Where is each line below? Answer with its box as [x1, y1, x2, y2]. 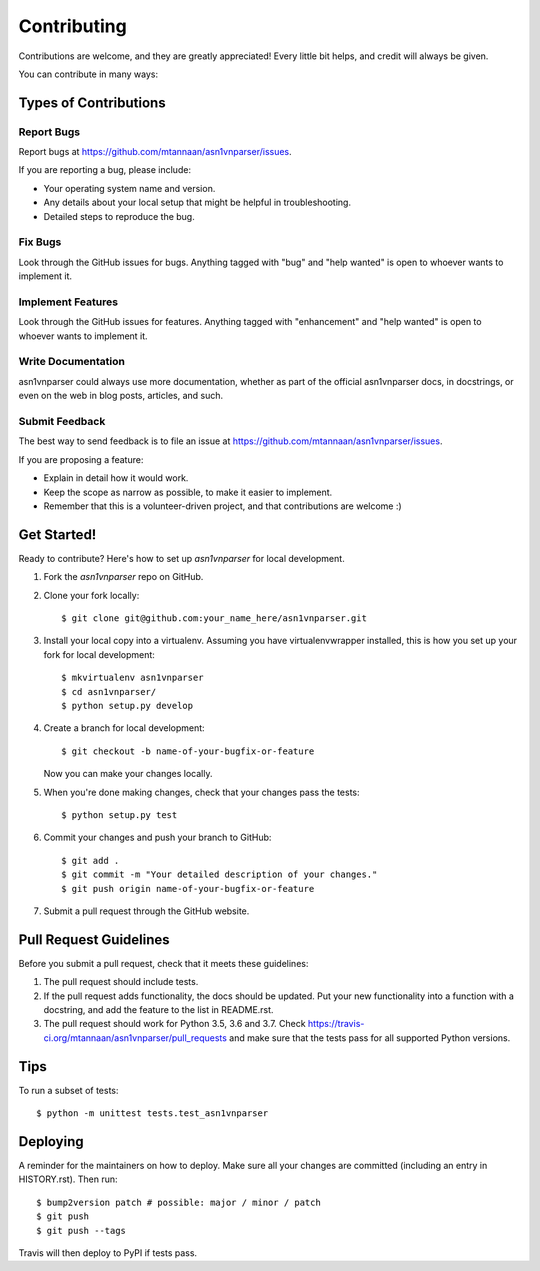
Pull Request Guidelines [18, 931, 170, 948]
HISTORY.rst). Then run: [18, 1173, 118, 1185]
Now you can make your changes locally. [43, 768, 213, 780]
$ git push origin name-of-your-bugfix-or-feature [61, 883, 315, 894]
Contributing [18, 15, 127, 37]
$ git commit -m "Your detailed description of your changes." [61, 869, 378, 880]
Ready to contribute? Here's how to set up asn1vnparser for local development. [18, 552, 345, 564]
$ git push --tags [36, 1225, 127, 1236]
